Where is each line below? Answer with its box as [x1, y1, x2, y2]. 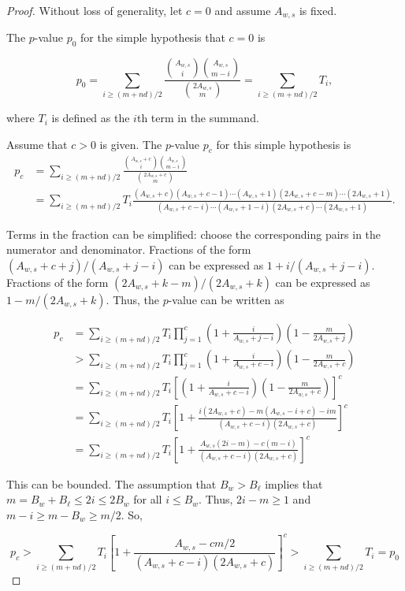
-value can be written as [168, 291, 284, 307]
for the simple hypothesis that [80, 29, 225, 46]
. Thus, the [106, 291, 159, 307]
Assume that [6, 136, 68, 152]
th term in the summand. [136, 110, 259, 126]
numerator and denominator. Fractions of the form [6, 241, 251, 258]
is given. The [99, 136, 162, 152]
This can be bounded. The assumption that [6, 475, 217, 492]
